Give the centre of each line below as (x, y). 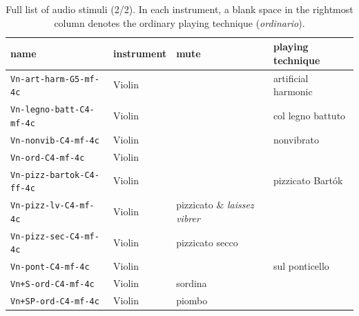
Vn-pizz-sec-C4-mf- (55, 236)
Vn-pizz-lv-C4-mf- (52, 206)
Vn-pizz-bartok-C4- (55, 175)
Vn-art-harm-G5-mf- (55, 79)
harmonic (293, 91)
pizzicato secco (207, 242)
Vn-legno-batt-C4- (52, 110)
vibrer (188, 218)
